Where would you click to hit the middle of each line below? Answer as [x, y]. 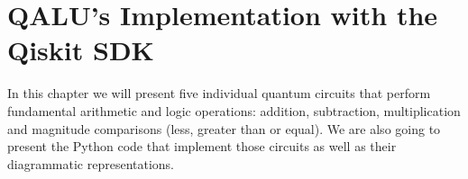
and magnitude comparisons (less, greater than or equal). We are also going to [224, 128]
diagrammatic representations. [91, 163]
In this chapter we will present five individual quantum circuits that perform [219, 93]
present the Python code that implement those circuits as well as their [202, 146]
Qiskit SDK [81, 50]
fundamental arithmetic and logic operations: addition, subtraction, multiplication [234, 110]
